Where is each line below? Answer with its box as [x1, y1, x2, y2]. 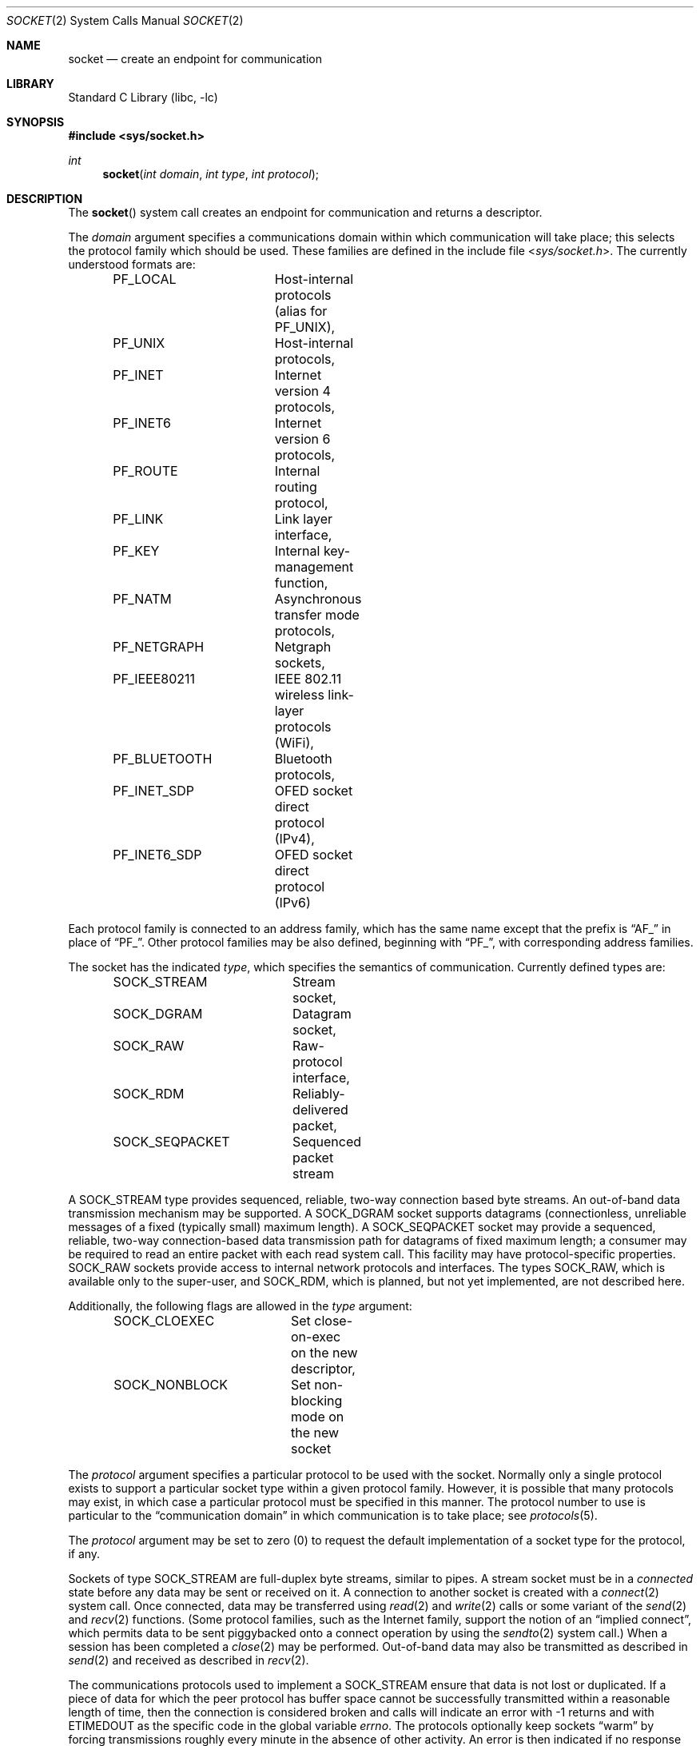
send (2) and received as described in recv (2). [68, 1653, 309, 1667]
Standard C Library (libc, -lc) [68, 90, 218, 104]
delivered [292, 1102, 348, 1118]
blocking [290, 1393, 343, 1409]
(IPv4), [274, 831, 315, 847]
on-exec [290, 1329, 341, 1345]
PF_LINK [113, 511, 164, 527]
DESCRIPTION [6, 192, 83, 205]
